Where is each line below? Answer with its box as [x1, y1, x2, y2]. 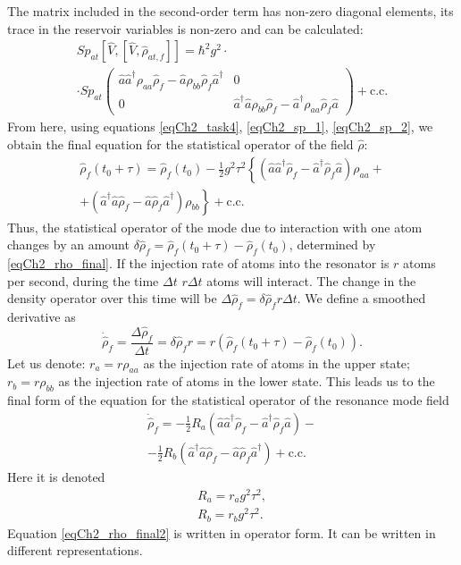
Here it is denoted [7, 467, 105, 485]
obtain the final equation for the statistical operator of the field [7, 135, 354, 153]
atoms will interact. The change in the [206, 271, 416, 290]
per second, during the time [7, 271, 159, 290]
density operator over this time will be [7, 289, 217, 308]
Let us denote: [7, 353, 86, 372]
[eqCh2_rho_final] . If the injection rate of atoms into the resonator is [7, 254, 390, 273]
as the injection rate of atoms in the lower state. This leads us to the [58, 372, 435, 391]
